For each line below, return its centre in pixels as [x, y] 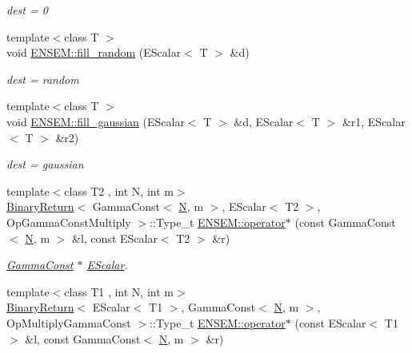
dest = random [43, 79]
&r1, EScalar [374, 121]
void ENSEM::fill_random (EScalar [94, 52]
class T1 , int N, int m [119, 291]
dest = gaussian [45, 164]
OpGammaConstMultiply [69, 222]
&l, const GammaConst [83, 338]
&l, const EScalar [115, 238]
